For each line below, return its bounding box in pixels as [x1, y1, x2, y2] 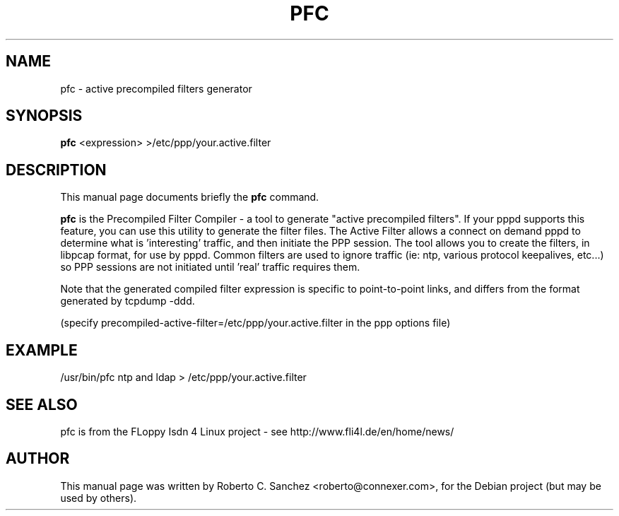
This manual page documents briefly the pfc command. [60, 191, 319, 204]
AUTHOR [6, 450, 70, 468]
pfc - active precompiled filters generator [60, 82, 252, 95]
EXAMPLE [6, 341, 78, 359]
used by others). [60, 491, 137, 504]
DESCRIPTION [6, 160, 107, 179]
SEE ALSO [6, 395, 78, 414]
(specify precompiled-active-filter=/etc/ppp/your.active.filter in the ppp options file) [60, 317, 451, 329]
